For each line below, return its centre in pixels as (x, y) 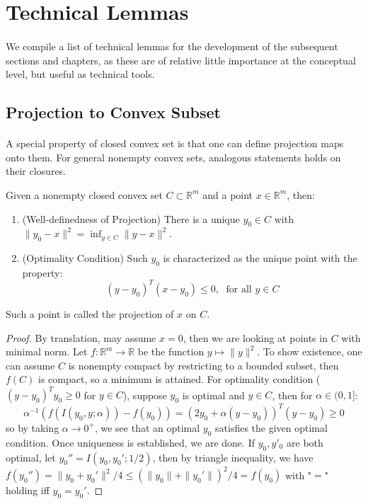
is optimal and (213, 395)
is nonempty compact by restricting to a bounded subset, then (203, 365)
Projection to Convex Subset (113, 112)
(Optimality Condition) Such (85, 258)
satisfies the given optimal (271, 427)
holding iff (28, 490)
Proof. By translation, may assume (81, 337)
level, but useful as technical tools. (80, 74)
